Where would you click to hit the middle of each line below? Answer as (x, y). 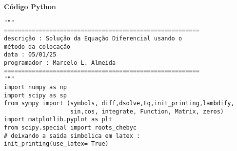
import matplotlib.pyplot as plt (58, 120)
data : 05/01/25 (30, 55)
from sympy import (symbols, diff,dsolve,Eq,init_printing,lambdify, (119, 104)
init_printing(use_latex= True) (56, 144)
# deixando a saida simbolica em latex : (72, 136)
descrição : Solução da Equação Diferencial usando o (93, 38)
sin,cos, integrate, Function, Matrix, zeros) (147, 111)
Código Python (30, 6)
